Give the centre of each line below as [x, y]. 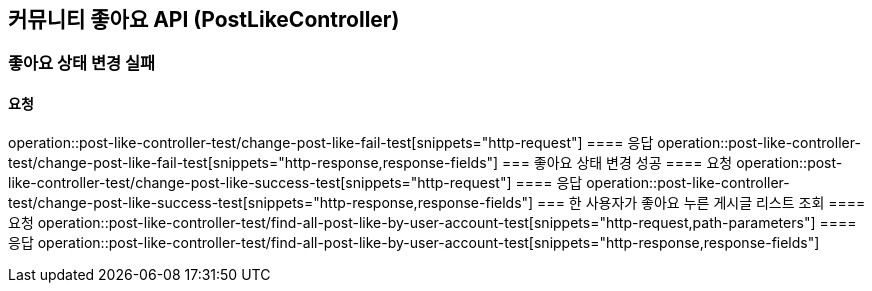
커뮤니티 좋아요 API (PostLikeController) [204, 19]
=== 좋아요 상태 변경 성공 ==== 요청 [617, 162]
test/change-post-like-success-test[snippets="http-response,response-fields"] [271, 202]
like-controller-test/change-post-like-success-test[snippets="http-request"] [260, 182]
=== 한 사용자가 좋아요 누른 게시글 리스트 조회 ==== [701, 202]
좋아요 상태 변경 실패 [82, 63]
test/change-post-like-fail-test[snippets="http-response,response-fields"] [253, 162]
